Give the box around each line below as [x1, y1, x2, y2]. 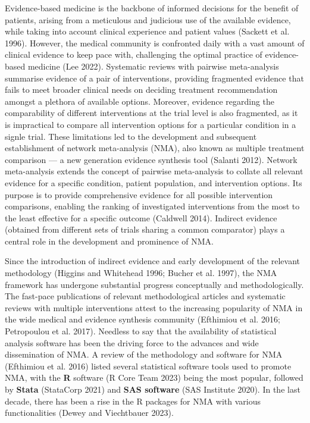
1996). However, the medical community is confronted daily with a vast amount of [5, 36, 305, 49]
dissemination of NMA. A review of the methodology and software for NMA [5, 348, 283, 361]
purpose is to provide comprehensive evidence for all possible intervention [5, 188, 273, 200]
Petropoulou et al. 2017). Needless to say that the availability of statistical [5, 325, 277, 337]
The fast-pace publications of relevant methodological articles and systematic [5, 290, 286, 302]
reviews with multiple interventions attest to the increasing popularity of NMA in [5, 301, 303, 314]
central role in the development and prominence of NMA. [5, 234, 214, 247]
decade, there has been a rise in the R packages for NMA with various [5, 394, 261, 407]
